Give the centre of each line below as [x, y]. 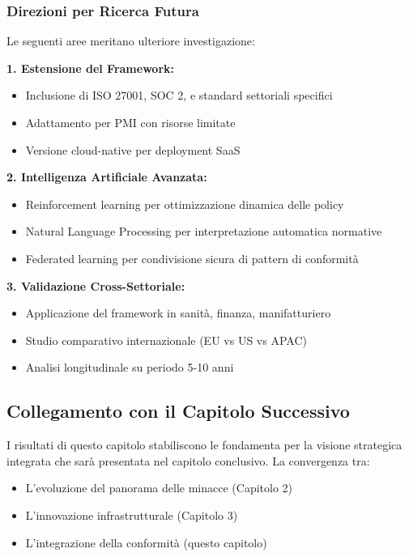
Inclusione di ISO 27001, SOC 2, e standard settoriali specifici [179, 95]
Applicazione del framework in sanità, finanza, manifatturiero [178, 313]
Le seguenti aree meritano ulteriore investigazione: [131, 41]
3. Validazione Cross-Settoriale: [96, 285]
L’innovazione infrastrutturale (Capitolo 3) [132, 514]
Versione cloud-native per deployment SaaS [133, 149]
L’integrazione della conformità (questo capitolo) [146, 542]
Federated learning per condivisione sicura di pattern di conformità [192, 258]
